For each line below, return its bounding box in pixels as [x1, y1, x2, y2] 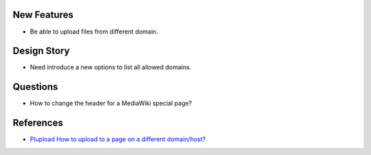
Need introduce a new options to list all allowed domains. [30, 63, 192, 71]
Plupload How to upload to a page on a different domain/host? [30, 135, 206, 143]
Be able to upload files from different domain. [30, 27, 158, 36]
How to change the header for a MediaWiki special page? [30, 99, 192, 108]
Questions [12, 81, 58, 93]
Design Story [12, 45, 70, 57]
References [12, 117, 63, 129]
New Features [12, 9, 74, 21]
